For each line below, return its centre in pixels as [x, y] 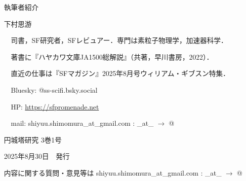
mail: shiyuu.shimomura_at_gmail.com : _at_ [82, 123]
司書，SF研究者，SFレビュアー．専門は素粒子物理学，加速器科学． [119, 40]
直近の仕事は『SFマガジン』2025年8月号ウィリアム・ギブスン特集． [120, 73]
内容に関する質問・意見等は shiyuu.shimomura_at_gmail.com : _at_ [113, 172]
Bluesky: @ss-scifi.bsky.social [54, 90]
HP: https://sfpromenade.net [55, 106]
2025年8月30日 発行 [37, 156]
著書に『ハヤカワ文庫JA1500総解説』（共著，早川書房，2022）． [112, 56]
